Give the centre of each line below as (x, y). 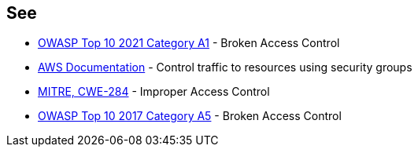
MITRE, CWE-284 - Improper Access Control (154, 92)
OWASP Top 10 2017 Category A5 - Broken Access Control (190, 116)
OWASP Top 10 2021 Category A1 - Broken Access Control (189, 43)
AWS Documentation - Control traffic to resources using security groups (225, 67)
